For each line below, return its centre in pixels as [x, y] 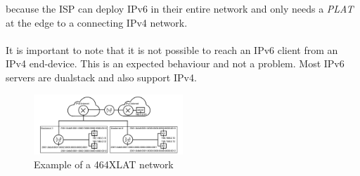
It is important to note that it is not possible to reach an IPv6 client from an [172, 49]
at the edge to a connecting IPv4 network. [97, 22]
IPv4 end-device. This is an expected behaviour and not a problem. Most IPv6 [175, 63]
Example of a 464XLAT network [104, 164]
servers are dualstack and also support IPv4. [101, 77]
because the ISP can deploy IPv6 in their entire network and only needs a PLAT [180, 8]
